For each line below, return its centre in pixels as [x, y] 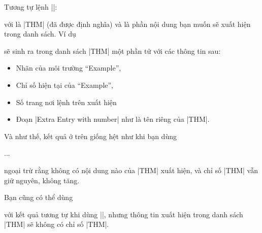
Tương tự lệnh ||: [31, 7]
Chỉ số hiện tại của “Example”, [65, 85]
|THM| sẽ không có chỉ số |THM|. [57, 224]
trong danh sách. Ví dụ [40, 34]
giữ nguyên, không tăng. [42, 180]
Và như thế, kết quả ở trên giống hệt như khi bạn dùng [90, 136]
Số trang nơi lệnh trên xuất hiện [66, 102]
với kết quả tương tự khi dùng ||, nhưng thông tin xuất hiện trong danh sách [124, 214]
